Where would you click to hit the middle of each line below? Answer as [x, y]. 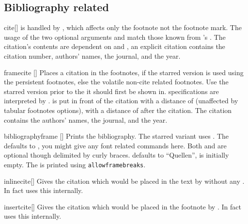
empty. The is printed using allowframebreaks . [75, 164]
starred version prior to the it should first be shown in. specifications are [111, 91]
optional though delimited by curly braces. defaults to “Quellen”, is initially [116, 155]
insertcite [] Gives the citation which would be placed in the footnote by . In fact [123, 206]
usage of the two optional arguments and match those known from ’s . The [115, 37]
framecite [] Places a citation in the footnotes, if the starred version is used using [124, 72]
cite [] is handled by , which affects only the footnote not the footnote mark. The [123, 27]
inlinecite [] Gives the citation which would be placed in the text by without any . [124, 181]
